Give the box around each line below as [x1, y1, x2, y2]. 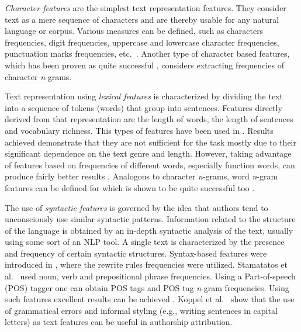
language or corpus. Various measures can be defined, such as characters [5, 25, 264, 37]
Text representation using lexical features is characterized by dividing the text [5, 90, 283, 102]
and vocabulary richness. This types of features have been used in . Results [5, 124, 274, 136]
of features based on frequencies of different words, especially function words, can [5, 158, 295, 171]
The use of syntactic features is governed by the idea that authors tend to [5, 201, 268, 213]
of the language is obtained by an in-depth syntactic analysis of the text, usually [5, 224, 293, 236]
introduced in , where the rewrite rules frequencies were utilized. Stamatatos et [5, 258, 288, 271]
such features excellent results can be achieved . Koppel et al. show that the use [5, 293, 295, 305]
